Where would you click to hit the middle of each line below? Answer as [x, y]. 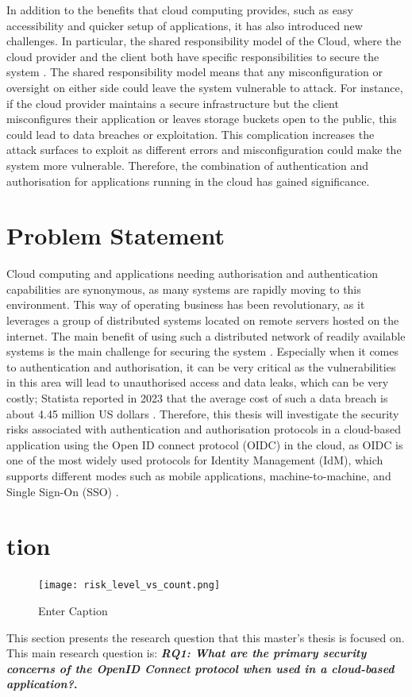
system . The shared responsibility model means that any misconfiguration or [194, 72]
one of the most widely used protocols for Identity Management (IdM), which [195, 460]
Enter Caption [73, 610]
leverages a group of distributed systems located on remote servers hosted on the [203, 320]
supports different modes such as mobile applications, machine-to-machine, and [199, 475]
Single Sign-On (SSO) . [63, 491]
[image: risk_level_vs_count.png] [129, 585]
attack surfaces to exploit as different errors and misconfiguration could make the [204, 150]
